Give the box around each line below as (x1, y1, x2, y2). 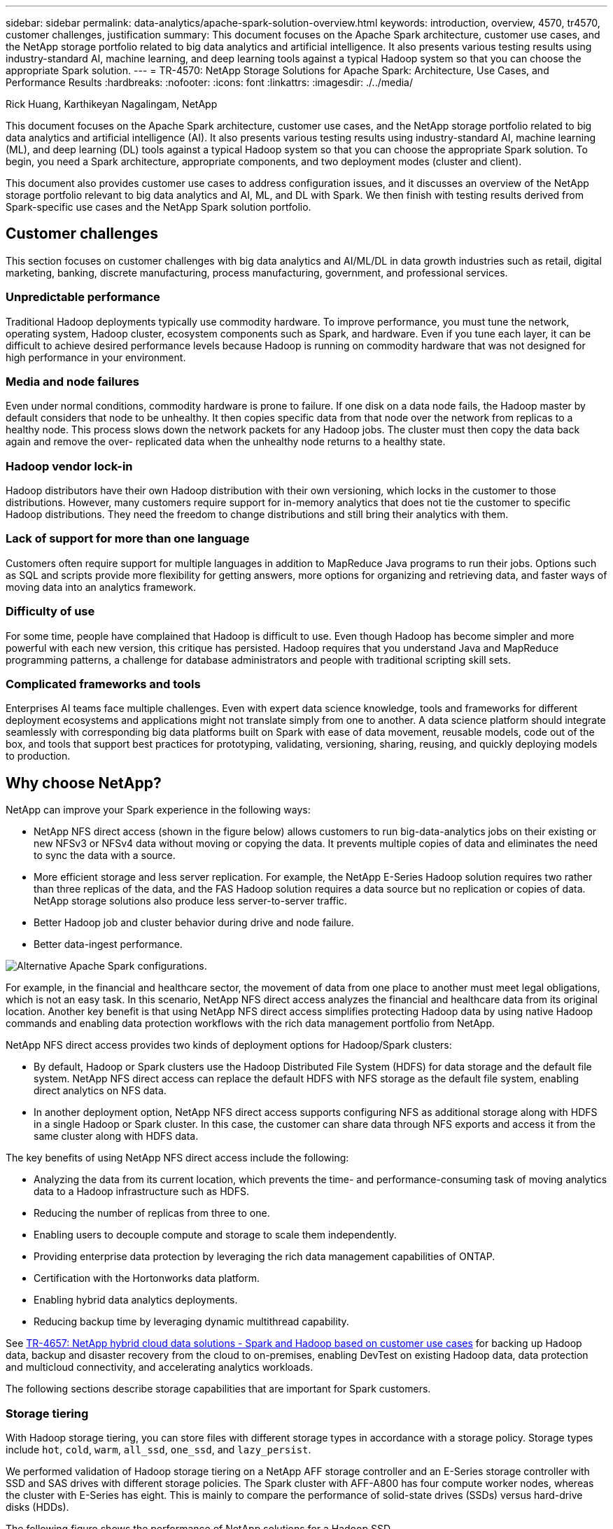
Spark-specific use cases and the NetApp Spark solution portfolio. (6, 201, 311, 213)
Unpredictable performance (6, 290, 160, 305)
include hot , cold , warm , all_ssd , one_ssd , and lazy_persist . (6, 1443, 311, 1455)
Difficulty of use (6, 604, 95, 619)
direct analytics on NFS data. (34, 1084, 167, 1097)
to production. (6, 750, 71, 762)
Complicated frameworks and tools (6, 676, 201, 691)
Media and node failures (6, 374, 140, 389)
